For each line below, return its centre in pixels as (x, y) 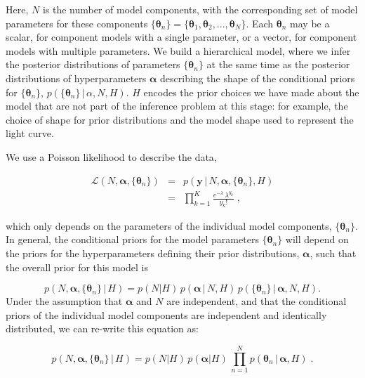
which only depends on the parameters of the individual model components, (169, 225)
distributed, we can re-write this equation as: (102, 328)
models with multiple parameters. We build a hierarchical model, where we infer (178, 50)
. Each (260, 23)
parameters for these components (77, 23)
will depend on (317, 239)
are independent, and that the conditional (257, 301)
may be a (310, 23)
